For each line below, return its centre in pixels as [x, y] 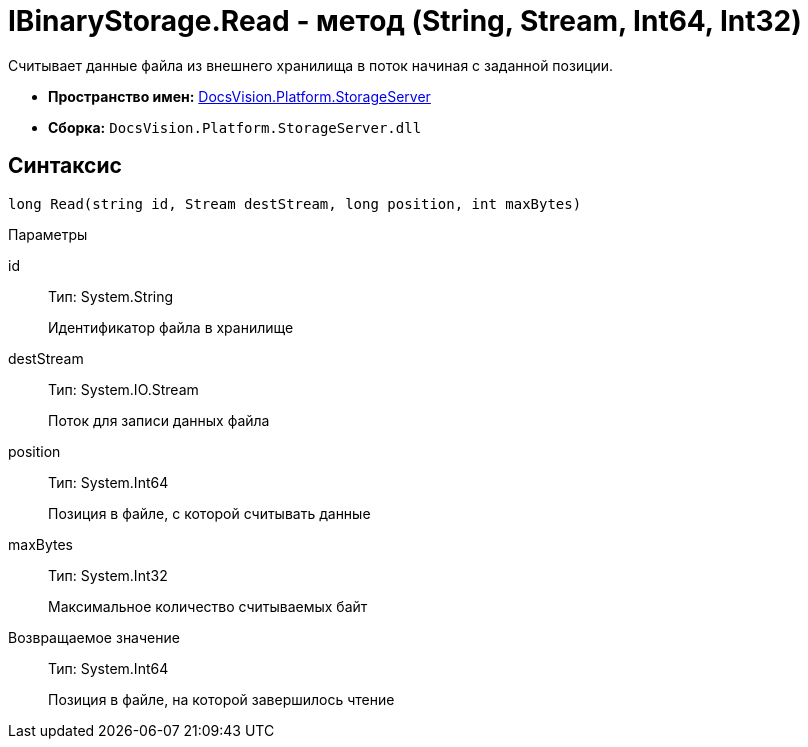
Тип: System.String [111, 296]
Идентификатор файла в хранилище [171, 327]
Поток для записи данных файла [159, 420]
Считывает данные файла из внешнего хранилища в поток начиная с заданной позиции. [311, 65]
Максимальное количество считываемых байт [208, 606]
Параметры [48, 234]
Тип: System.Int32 [108, 575]
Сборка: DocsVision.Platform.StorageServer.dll [235, 127]
